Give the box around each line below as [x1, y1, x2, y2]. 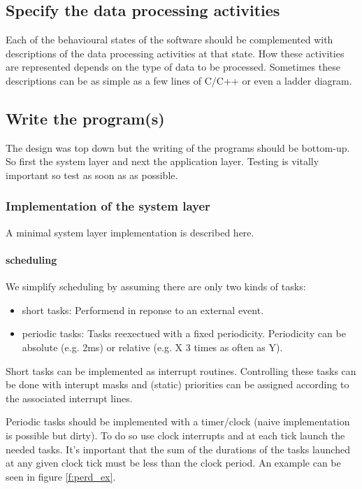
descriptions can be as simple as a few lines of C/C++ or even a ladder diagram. [6, 73, 352, 87]
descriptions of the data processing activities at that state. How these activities [6, 45, 345, 60]
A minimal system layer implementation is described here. [6, 225, 254, 239]
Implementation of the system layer [6, 197, 210, 215]
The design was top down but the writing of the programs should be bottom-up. [6, 140, 350, 155]
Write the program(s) [6, 107, 165, 129]
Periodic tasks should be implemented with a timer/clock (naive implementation [6, 414, 350, 429]
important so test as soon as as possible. [6, 167, 178, 182]
